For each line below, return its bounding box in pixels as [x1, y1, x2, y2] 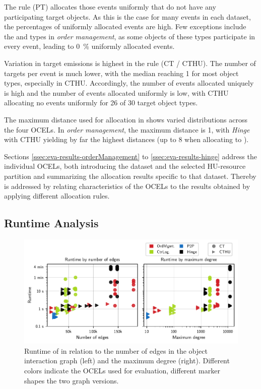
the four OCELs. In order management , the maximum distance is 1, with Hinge [4, 124, 250, 135]
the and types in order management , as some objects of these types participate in [4, 31, 255, 41]
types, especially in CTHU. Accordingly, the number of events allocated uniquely [4, 78, 254, 88]
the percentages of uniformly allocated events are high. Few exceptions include [4, 21, 246, 32]
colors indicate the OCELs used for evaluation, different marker [24, 365, 220, 376]
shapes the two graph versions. [24, 375, 119, 385]
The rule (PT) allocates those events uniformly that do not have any [4, 2, 216, 12]
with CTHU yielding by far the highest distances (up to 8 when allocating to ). [4, 134, 249, 145]
